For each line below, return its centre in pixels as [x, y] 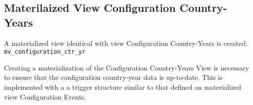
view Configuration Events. [45, 96]
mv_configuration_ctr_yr [45, 52]
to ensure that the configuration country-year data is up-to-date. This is [113, 77]
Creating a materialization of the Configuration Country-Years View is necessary [126, 67]
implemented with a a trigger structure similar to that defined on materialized [123, 87]
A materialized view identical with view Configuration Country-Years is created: [126, 43]
